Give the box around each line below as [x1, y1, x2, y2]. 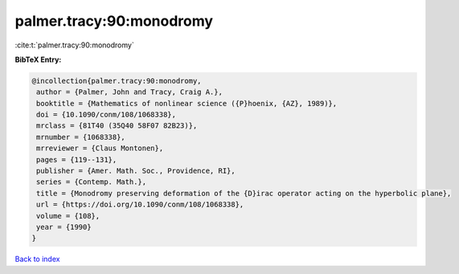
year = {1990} [36, 223, 92, 231]
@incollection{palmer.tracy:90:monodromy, [31, 76, 202, 85]
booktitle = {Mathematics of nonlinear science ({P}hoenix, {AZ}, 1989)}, [36, 99, 338, 108]
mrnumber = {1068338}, [36, 133, 126, 141]
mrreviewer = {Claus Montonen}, [36, 144, 164, 153]
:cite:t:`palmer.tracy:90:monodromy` [14, 40, 134, 50]
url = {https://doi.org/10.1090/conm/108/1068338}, [36, 200, 244, 209]
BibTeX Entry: [14, 55, 62, 64]
